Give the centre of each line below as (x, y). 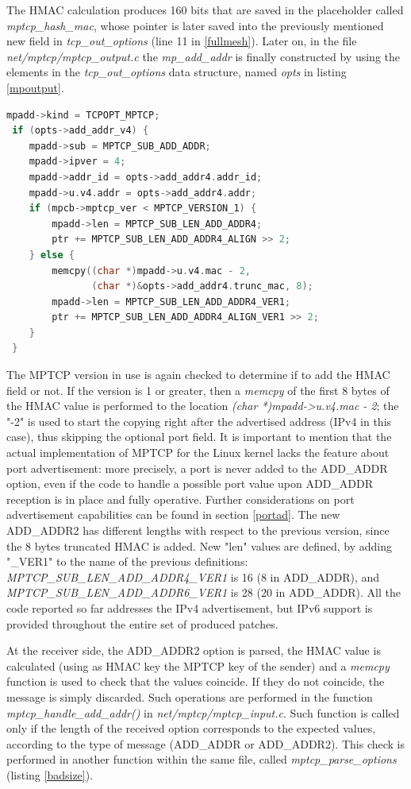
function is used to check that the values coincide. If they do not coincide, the (196, 681)
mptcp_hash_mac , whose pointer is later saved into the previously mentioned (195, 25)
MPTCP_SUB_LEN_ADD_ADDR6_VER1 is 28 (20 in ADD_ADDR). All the (204, 592)
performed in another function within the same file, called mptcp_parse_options (202, 759)
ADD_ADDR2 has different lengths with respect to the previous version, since (198, 530)
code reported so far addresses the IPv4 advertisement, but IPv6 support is (190, 607)
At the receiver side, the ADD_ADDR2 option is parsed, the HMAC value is (194, 650)
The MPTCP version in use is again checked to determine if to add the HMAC (198, 375)
